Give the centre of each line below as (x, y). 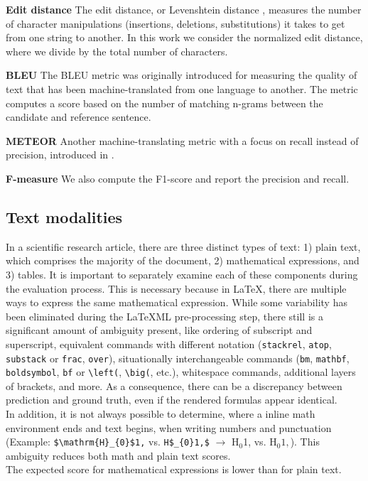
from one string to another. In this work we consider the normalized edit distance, (184, 37)
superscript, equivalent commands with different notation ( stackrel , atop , (169, 344)
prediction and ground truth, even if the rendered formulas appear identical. (172, 400)
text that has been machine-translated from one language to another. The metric (182, 88)
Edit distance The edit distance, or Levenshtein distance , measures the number (184, 9)
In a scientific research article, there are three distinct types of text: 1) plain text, (183, 246)
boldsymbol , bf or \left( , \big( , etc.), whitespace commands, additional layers (181, 372)
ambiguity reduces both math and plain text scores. (118, 455)
